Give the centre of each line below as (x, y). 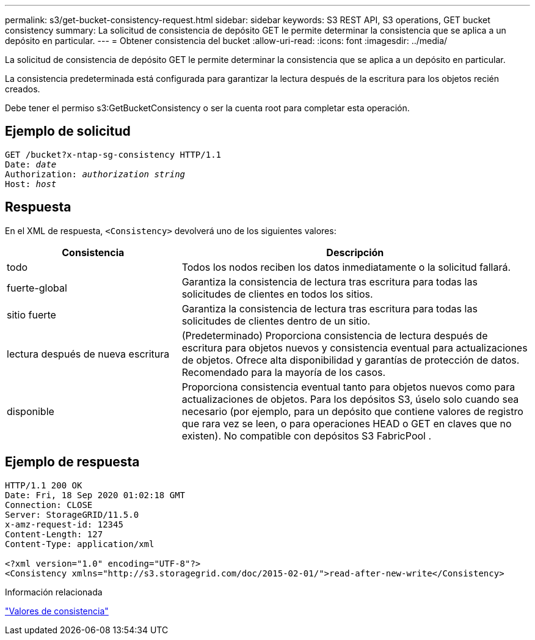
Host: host (31, 184)
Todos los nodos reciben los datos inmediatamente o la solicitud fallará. (346, 267)
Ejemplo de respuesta (72, 462)
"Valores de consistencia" (57, 611)
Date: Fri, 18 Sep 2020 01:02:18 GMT (95, 495)
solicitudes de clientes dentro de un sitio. (276, 321)
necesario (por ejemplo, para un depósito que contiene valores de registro (352, 411)
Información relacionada (54, 592)
